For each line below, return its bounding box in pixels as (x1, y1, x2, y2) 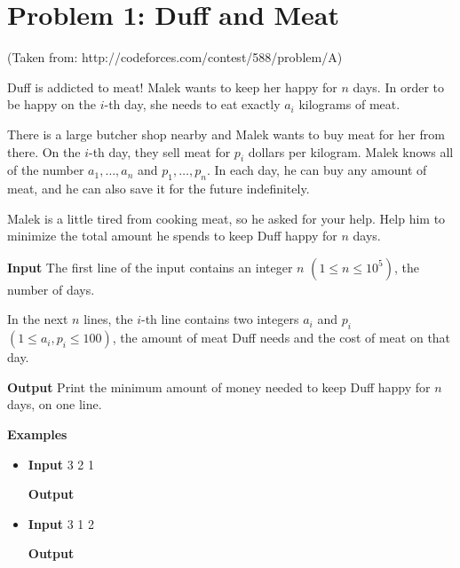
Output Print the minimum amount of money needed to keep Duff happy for (7, 377, 431, 396)
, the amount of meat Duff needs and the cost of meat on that (112, 328, 451, 347)
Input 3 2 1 (28, 454, 94, 473)
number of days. (7, 280, 95, 298)
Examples (7, 425, 67, 444)
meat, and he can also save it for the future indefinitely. (7, 179, 310, 198)
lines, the (83, 310, 133, 328)
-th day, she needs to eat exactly (104, 95, 281, 114)
